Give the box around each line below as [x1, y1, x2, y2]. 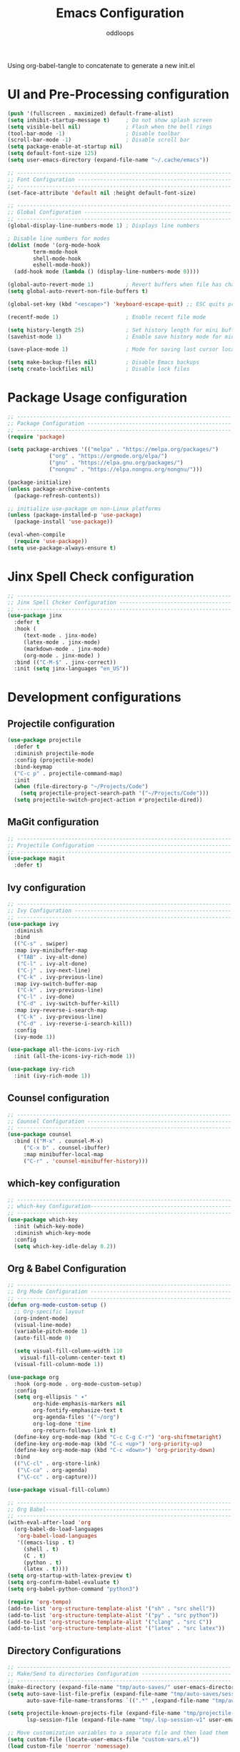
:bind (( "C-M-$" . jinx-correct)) [14, 659, 116, 666]
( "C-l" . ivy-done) [16, 993, 75, 1001]
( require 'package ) [7, 433, 66, 440]
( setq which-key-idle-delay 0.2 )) [14, 1243, 116, 1250]
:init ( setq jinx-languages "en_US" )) [14, 665, 130, 672]
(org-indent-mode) [14, 1315, 69, 1322]
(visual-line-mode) [14, 1321, 72, 1328]
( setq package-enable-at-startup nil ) [7, 143, 123, 151]
